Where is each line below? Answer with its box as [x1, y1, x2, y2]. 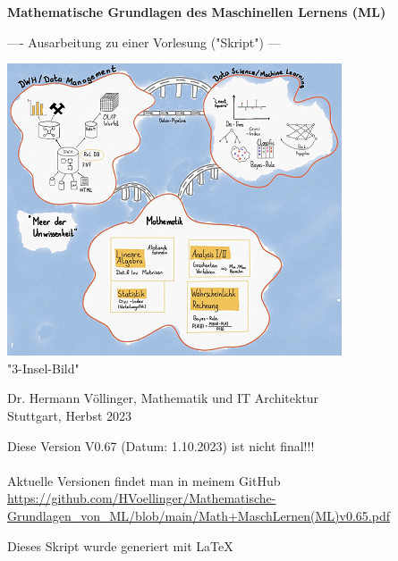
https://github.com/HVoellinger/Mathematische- [7, 489, 276, 507]
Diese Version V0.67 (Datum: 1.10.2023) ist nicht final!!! [7, 436, 315, 455]
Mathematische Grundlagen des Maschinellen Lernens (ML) [7, 3, 386, 21]
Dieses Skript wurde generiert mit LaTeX [7, 536, 233, 555]
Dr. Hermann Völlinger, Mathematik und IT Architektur [7, 389, 319, 407]
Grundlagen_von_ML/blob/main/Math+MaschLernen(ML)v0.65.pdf [7, 506, 390, 524]
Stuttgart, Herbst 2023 [7, 406, 132, 424]
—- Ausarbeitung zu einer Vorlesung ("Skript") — [7, 32, 281, 51]
